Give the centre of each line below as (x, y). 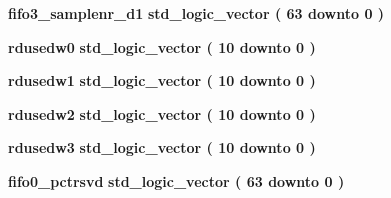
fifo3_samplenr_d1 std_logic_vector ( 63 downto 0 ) (196, 13)
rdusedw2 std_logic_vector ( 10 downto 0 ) (162, 113)
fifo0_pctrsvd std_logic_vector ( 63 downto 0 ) (176, 180)
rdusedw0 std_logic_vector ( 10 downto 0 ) (162, 46)
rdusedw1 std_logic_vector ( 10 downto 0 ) (162, 80)
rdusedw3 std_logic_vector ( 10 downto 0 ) (162, 147)
